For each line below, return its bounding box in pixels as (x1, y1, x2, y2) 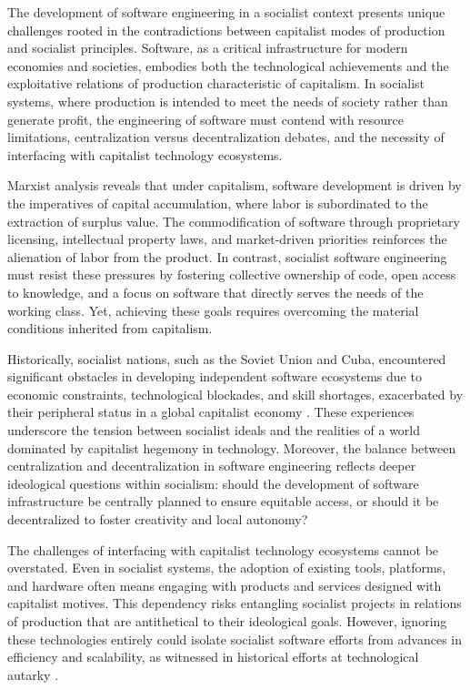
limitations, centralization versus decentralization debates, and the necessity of (7, 127, 445, 147)
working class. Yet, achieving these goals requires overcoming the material (7, 300, 419, 320)
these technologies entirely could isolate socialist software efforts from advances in (7, 629, 463, 648)
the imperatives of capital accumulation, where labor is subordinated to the (7, 193, 428, 212)
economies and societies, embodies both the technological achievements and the (7, 56, 449, 75)
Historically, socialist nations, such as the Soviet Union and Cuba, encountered (7, 349, 446, 368)
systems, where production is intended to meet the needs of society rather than (7, 91, 448, 110)
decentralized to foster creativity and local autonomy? (7, 510, 308, 529)
